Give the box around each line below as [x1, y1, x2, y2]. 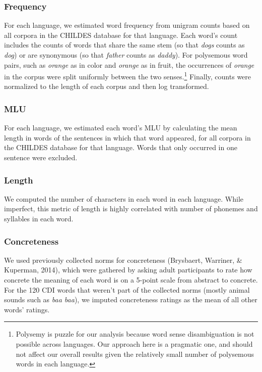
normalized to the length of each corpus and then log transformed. [4, 81, 209, 91]
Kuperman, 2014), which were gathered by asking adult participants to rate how [4, 264, 252, 275]
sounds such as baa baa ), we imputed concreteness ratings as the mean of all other [4, 294, 257, 305]
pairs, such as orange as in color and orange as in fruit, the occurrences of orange [4, 59, 254, 70]
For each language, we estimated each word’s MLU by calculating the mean [4, 122, 237, 133]
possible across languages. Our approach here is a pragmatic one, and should [16, 339, 253, 349]
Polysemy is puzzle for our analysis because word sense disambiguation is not [16, 329, 254, 339]
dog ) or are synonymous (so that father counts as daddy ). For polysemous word [4, 50, 248, 60]
